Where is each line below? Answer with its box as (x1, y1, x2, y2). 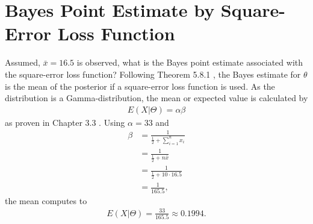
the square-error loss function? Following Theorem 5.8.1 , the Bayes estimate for (5, 67, 301, 80)
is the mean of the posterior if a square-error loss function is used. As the (5, 79, 275, 92)
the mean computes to (5, 194, 87, 207)
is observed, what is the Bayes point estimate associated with (76, 56, 303, 69)
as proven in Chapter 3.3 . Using (5, 116, 125, 128)
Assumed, (5, 56, 40, 69)
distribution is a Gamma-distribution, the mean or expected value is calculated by (5, 92, 308, 104)
